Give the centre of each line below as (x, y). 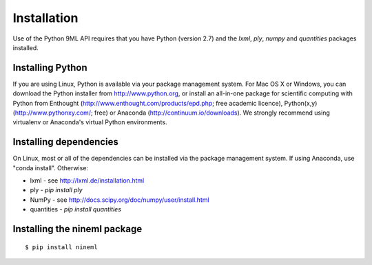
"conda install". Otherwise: (51, 168)
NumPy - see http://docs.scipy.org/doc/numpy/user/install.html (120, 200)
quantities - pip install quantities (76, 209)
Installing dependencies (65, 142)
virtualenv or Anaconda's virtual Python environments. (90, 122)
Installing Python (50, 68)
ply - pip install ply (56, 190)
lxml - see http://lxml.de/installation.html (87, 181)
